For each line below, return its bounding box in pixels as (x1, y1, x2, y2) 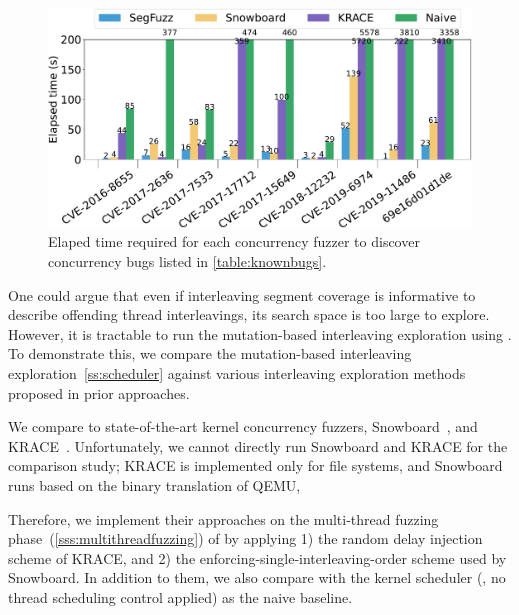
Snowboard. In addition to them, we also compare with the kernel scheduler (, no (8, 567, 506, 588)
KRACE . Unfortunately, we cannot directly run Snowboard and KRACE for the (8, 435, 508, 456)
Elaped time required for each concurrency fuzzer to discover (48, 231, 420, 252)
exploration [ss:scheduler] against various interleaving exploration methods (8, 363, 466, 384)
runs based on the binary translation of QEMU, (8, 474, 301, 495)
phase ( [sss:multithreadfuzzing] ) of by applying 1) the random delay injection (8, 528, 483, 549)
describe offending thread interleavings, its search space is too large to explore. (8, 304, 490, 325)
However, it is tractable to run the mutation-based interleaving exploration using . (8, 323, 512, 344)
